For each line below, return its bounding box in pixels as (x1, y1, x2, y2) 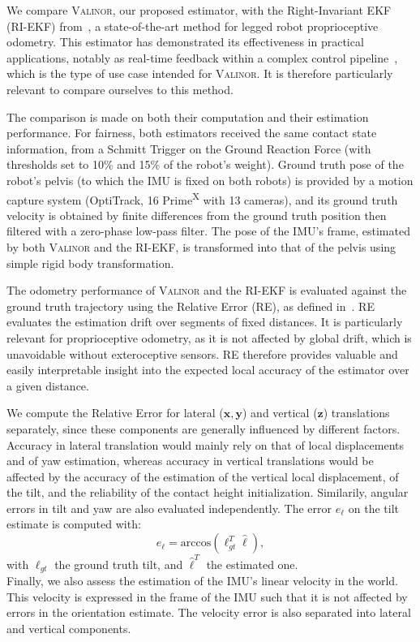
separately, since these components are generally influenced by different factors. (6, 420, 401, 437)
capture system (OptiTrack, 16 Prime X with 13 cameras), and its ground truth (6, 188, 398, 208)
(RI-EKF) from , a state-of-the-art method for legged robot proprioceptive (6, 17, 379, 34)
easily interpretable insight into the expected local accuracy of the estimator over (6, 361, 409, 378)
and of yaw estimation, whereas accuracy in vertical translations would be (6, 452, 374, 469)
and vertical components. (6, 620, 131, 637)
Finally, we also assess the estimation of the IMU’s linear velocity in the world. (6, 572, 398, 589)
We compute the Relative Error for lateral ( (6, 404, 224, 421)
